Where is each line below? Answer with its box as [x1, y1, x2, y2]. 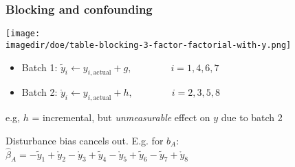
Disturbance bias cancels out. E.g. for [6, 133, 164, 147]
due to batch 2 [221, 110, 283, 125]
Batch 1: [21, 60, 58, 74]
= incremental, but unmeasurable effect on [32, 110, 210, 125]
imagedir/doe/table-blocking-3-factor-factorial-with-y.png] [6, 40, 292, 50]
